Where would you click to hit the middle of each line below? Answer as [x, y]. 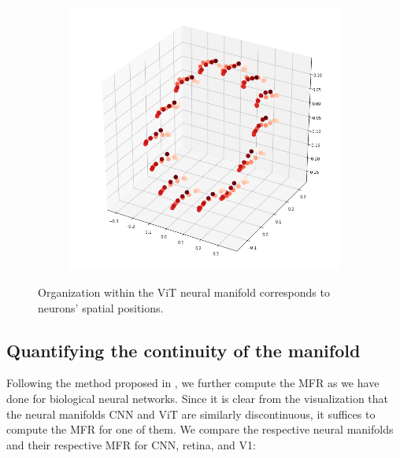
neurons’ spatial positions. [101, 307]
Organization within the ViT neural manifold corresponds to [184, 292]
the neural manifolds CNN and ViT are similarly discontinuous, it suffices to [191, 414]
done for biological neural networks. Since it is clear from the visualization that [198, 399]
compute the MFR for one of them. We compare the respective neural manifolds [200, 429]
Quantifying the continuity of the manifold [183, 350]
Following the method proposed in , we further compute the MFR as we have [193, 383]
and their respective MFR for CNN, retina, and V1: [131, 444]
